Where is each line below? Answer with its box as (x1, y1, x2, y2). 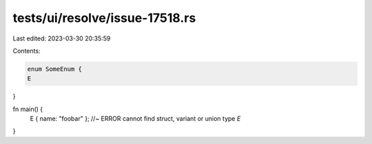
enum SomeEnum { (27, 65, 83, 73)
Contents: (12, 47, 41, 55)
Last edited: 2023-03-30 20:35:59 (12, 34, 111, 43)
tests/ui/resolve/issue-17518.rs (12, 10, 196, 25)
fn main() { (12, 105, 43, 113)
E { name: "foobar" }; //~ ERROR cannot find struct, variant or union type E (30, 115, 241, 123)
